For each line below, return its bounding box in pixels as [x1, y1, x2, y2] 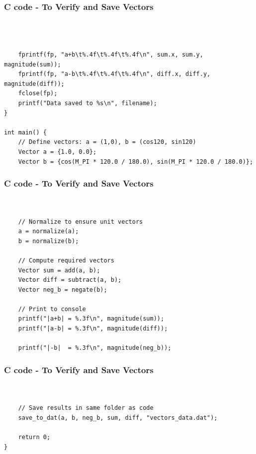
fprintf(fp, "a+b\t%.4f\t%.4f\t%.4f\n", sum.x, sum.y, [18, 51, 203, 58]
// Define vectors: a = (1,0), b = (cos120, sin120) [18, 138, 196, 146]
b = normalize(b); [18, 237, 79, 245]
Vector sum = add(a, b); [18, 266, 100, 274]
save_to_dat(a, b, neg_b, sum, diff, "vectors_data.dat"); [18, 414, 218, 421]
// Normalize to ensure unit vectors [18, 218, 143, 225]
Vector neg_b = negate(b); [18, 286, 107, 293]
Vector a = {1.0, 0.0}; [18, 148, 97, 155]
